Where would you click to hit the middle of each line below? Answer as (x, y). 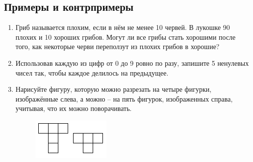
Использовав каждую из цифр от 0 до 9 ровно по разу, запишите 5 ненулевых (132, 63)
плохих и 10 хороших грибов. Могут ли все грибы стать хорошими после (126, 37)
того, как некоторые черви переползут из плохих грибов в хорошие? (117, 46)
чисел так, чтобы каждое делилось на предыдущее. (92, 72)
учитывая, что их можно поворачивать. (74, 108)
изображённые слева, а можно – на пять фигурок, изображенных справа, (124, 98)
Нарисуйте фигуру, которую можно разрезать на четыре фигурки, (114, 89)
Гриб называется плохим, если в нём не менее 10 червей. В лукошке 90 (123, 27)
